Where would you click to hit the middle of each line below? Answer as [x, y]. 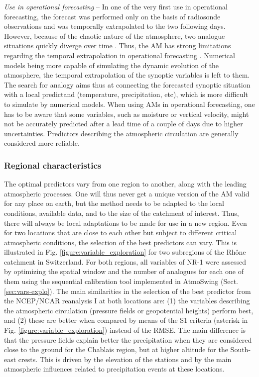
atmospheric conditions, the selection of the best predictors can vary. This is [120, 242]
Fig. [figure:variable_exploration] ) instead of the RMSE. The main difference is [125, 330]
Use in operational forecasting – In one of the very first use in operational [116, 6]
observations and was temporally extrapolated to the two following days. [115, 26]
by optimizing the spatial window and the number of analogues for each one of [124, 271]
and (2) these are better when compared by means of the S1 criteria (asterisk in [126, 320]
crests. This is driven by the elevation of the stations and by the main [125, 359]
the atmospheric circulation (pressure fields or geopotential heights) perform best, [129, 310]
